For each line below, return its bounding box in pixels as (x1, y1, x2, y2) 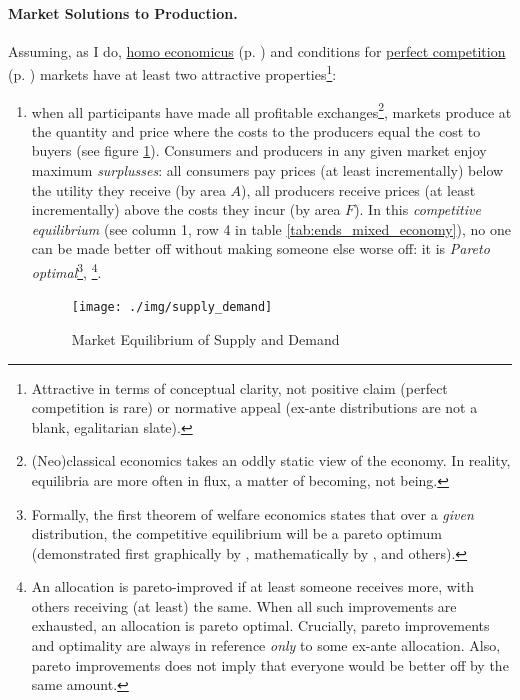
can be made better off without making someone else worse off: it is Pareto (31, 238, 490, 259)
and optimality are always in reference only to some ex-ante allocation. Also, (31, 635, 501, 656)
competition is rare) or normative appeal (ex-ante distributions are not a (31, 397, 478, 418)
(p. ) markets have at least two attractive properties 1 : (8, 61, 337, 85)
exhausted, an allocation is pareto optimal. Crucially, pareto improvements (31, 615, 490, 636)
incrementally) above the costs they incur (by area (31, 199, 341, 220)
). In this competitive (354, 199, 481, 220)
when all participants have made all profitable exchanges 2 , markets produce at (31, 98, 512, 122)
